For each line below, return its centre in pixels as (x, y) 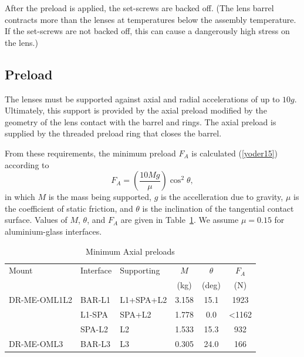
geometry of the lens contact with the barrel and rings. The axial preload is (141, 121)
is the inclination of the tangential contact (218, 208)
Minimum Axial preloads (130, 251)
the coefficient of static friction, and (69, 208)
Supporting (140, 270)
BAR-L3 (95, 343)
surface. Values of (36, 220)
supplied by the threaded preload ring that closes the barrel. (113, 133)
